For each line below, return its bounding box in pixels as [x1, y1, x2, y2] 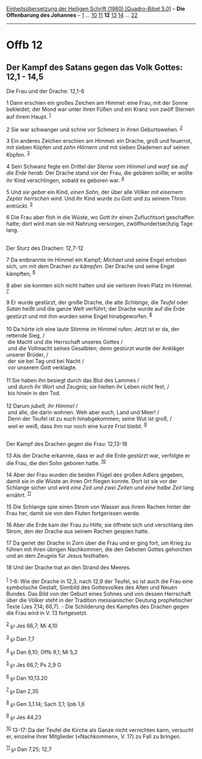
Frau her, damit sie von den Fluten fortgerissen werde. [6, 509, 141, 517]
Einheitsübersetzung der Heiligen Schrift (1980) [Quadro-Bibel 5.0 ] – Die [6, 5, 185, 12]
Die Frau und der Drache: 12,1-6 [6, 87, 85, 95]
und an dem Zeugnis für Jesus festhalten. [6, 552, 110, 559]
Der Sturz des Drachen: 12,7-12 [6, 245, 84, 252]
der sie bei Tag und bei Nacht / [7, 357, 84, 364]
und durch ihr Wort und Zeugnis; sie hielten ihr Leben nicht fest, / [7, 383, 170, 390]
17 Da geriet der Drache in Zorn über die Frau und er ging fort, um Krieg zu [6, 539, 191, 546]
